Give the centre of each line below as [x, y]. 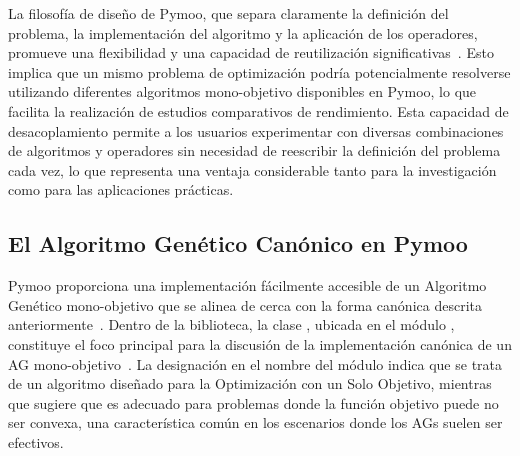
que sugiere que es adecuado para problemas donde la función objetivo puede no [253, 402]
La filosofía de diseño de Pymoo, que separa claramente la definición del [228, 13]
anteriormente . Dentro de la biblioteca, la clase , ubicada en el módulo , [231, 324]
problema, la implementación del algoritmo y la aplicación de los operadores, [243, 32]
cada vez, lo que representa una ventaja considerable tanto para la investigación [252, 169]
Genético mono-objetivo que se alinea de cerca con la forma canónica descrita [245, 304]
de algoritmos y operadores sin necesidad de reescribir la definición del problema [254, 150]
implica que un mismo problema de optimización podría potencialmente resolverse [259, 71]
